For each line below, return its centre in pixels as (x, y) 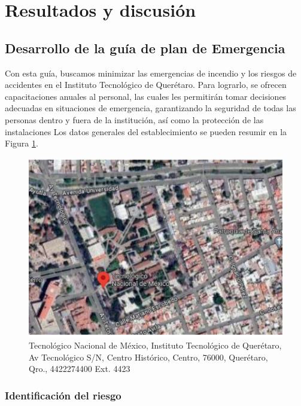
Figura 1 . (22, 143)
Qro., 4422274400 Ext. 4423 (80, 369)
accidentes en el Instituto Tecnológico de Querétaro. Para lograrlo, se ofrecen (146, 85)
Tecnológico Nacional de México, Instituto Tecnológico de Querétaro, (155, 345)
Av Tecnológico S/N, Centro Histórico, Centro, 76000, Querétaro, (148, 357)
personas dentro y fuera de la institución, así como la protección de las (134, 119)
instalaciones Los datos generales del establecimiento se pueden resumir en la (146, 131)
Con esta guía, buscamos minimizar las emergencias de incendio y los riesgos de (151, 73)
